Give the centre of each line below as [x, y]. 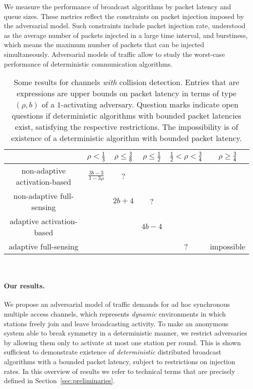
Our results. [24, 286]
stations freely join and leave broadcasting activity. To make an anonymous [116, 323]
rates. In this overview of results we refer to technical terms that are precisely [120, 371]
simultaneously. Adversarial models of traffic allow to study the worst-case [115, 54]
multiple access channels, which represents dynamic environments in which [115, 313]
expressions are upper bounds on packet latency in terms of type [126, 93]
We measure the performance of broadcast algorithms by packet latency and [117, 6]
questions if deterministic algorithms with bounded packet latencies [126, 116]
